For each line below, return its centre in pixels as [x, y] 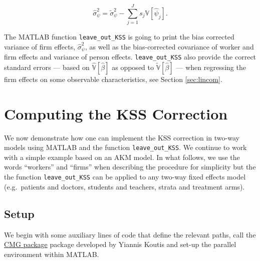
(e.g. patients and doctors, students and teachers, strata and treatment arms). [124, 186]
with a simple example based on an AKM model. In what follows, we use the [122, 157]
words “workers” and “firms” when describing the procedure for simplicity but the [130, 167]
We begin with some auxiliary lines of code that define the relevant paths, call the [130, 234]
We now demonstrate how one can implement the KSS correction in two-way [122, 137]
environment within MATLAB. [52, 254]
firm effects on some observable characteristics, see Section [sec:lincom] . [113, 79]
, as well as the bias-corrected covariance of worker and [169, 46]
